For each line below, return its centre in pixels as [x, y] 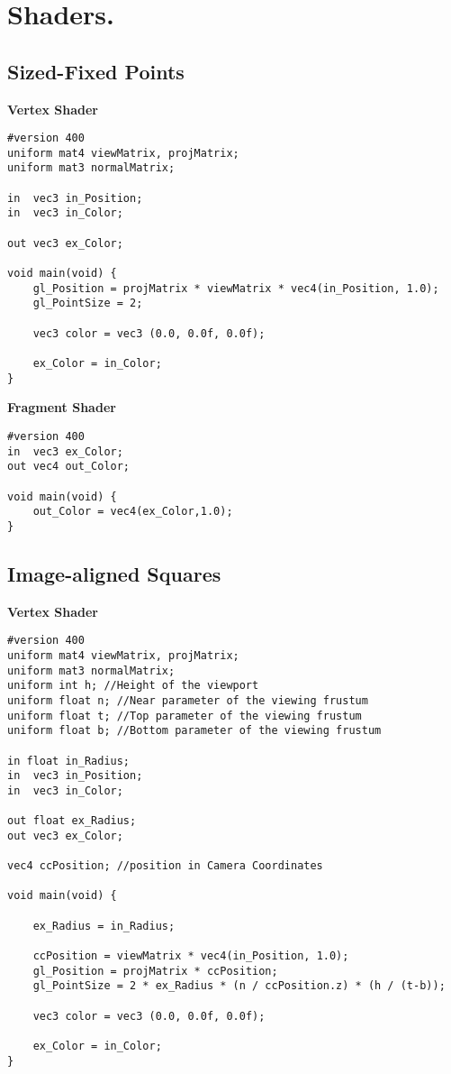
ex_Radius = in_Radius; [104, 926]
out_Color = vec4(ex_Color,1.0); [133, 512]
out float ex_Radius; [72, 821]
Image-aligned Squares [114, 573]
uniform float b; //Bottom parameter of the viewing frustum [194, 731]
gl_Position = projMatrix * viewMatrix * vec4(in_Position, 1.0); [236, 288]
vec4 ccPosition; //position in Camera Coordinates [165, 866]
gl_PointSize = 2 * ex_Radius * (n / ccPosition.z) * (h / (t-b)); [239, 986]
